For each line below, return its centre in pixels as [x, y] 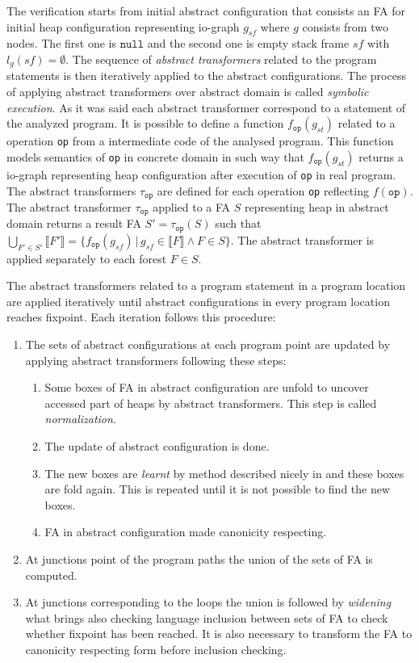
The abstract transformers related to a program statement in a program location [206, 285]
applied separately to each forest [87, 258]
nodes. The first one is [61, 43]
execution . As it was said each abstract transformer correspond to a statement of [206, 107]
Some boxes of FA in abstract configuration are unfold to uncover [207, 387]
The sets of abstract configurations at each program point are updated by [208, 344]
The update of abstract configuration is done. [157, 446]
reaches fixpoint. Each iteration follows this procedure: [141, 317]
